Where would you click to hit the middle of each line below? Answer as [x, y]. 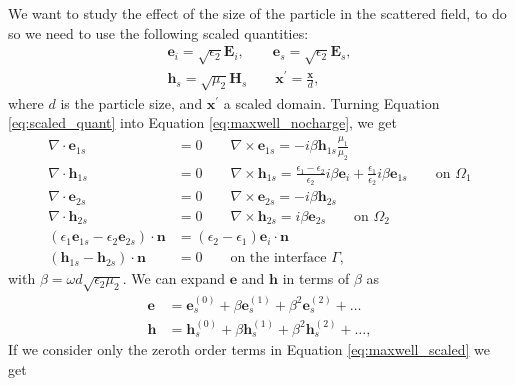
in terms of [316, 278]
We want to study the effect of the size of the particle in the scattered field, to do [257, 13]
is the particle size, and [131, 102]
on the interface [278, 258]
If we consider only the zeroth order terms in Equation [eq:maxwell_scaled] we [249, 349]
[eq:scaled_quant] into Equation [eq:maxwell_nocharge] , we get [202, 122]
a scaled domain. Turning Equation [331, 102]
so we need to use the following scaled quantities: [158, 32]
